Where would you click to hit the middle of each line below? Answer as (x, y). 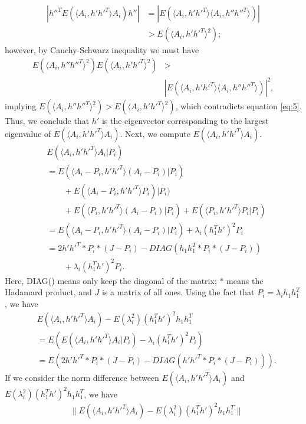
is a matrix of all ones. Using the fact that (178, 292)
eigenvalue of (28, 133)
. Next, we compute (155, 133)
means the (245, 280)
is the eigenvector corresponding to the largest (185, 121)
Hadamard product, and (48, 292)
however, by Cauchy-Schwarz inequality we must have (102, 50)
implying (21, 106)
